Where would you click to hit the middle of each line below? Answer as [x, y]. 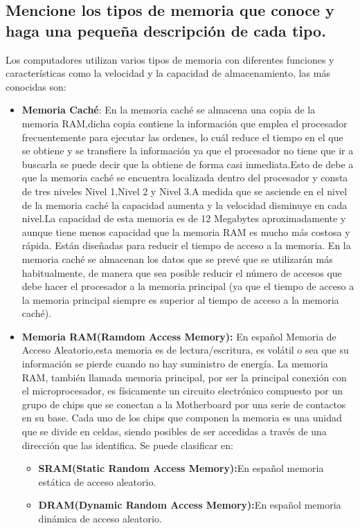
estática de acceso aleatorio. [97, 481]
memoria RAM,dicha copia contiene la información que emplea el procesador [184, 123]
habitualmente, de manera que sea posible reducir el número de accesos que [182, 272]
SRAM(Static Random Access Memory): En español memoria [181, 468]
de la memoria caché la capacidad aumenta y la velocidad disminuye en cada [184, 204]
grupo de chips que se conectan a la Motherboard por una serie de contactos [184, 404]
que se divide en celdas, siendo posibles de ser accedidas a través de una [174, 431]
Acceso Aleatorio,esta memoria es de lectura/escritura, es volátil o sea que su [185, 350]
